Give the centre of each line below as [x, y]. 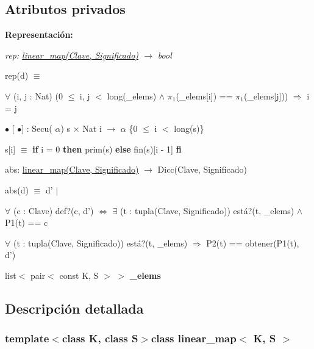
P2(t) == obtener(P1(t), [253, 243]
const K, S [79, 275]
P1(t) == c [27, 222]
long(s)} [189, 128]
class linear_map [194, 338]
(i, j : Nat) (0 [38, 95]
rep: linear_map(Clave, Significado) [72, 55]
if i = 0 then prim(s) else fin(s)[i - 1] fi [107, 149]
